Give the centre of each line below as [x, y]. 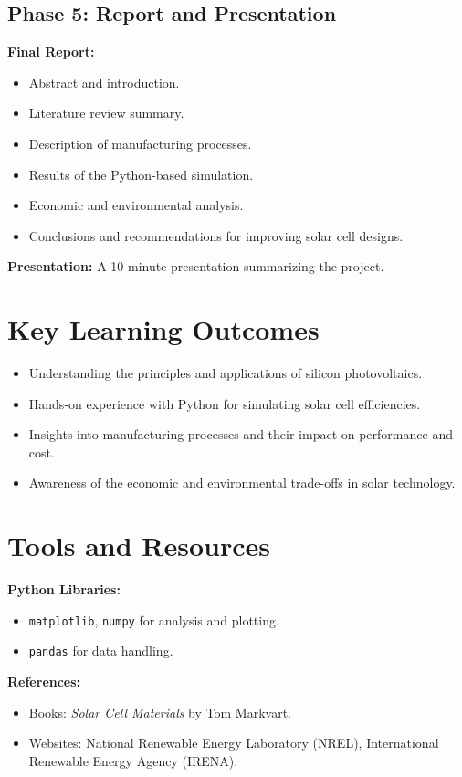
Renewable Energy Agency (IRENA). [133, 760]
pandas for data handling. [101, 651]
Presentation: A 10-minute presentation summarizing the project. [196, 266]
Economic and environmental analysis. [136, 205]
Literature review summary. [106, 113]
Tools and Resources [139, 546]
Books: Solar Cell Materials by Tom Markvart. [160, 712]
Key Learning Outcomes [163, 329]
